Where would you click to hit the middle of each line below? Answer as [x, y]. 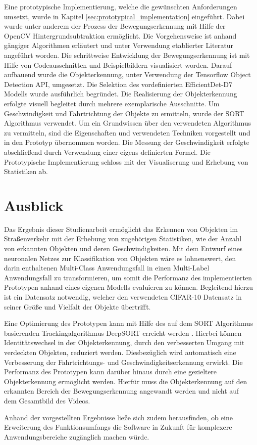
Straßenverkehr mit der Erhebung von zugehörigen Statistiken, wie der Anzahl [123, 239]
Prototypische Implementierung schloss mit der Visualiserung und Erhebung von [126, 161]
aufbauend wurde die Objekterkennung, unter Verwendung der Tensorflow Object [128, 74]
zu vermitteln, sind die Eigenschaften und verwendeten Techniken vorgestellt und [127, 132]
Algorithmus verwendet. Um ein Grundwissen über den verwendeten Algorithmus [128, 123]
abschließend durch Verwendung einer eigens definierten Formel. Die [107, 152]
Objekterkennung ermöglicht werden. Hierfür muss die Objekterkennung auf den [126, 381]
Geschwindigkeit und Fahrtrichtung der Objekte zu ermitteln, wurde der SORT [124, 113]
